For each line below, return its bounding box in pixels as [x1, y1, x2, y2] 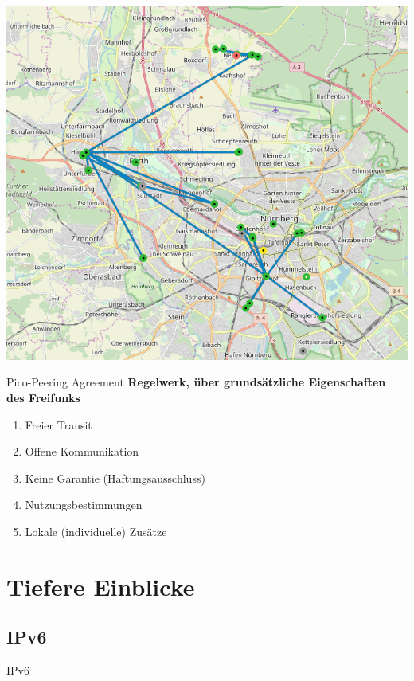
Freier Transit [25, 416, 92, 432]
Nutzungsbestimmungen [25, 496, 143, 513]
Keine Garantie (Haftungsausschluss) [25, 469, 205, 486]
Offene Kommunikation [25, 443, 139, 460]
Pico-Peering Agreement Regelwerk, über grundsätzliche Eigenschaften [6, 374, 386, 390]
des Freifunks [6, 389, 80, 406]
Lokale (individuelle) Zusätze [25, 523, 167, 539]
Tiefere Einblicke [6, 569, 195, 602]
